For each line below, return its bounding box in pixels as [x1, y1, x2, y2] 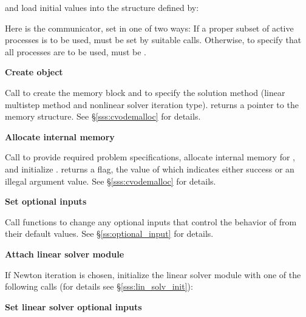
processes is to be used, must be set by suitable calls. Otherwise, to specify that [5, 33, 302, 46]
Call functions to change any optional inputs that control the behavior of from [5, 215, 297, 228]
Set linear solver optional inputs [5, 300, 142, 313]
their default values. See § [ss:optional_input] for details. [5, 227, 214, 240]
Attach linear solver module [5, 247, 124, 260]
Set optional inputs [5, 195, 87, 208]
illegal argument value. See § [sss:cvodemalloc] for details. [5, 174, 216, 187]
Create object [5, 66, 63, 78]
